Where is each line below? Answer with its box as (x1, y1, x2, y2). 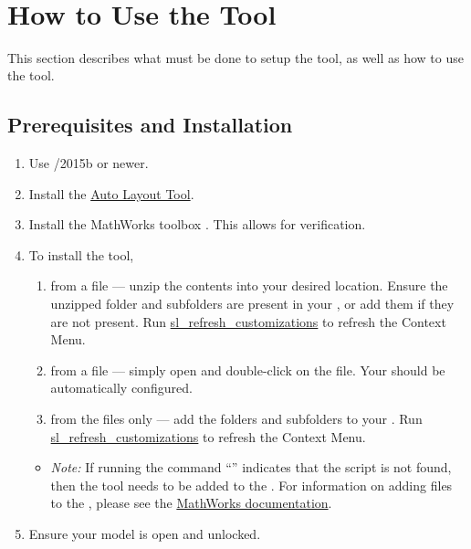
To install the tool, (28, 245, 134, 264)
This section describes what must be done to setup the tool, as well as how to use (7, 48, 464, 67)
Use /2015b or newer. (28, 153, 149, 173)
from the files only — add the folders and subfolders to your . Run (50, 409, 423, 428)
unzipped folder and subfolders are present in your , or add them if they (50, 294, 455, 313)
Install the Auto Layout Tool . (28, 184, 194, 203)
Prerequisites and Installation (7, 111, 293, 139)
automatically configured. (50, 378, 193, 397)
